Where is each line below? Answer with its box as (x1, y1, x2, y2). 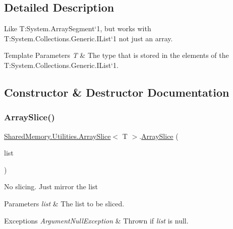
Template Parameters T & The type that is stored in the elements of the (4, 50, 229, 60)
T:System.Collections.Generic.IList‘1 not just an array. (4, 33, 173, 43)
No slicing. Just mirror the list (4, 181, 98, 192)
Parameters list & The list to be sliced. (4, 198, 125, 208)
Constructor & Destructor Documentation (4, 84, 229, 100)
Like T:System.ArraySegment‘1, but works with (4, 23, 151, 34)
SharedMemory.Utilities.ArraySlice (4, 130, 111, 141)
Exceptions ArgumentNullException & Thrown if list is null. (4, 215, 189, 225)
